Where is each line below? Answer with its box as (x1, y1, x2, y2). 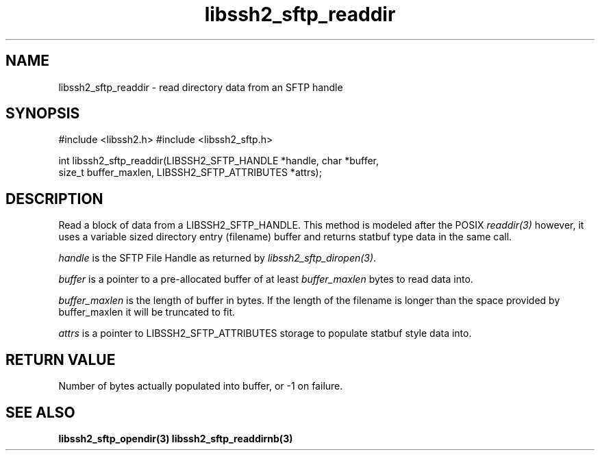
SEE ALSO (5, 403, 75, 421)
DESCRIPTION (5, 190, 103, 207)
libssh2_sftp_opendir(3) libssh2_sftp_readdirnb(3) (58, 432, 293, 444)
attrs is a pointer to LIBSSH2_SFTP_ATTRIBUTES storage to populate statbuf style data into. (58, 327, 472, 340)
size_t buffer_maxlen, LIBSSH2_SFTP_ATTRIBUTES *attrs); (58, 166, 322, 179)
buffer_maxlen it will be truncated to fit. (58, 306, 236, 318)
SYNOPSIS (5, 105, 80, 123)
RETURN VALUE (5, 351, 116, 368)
